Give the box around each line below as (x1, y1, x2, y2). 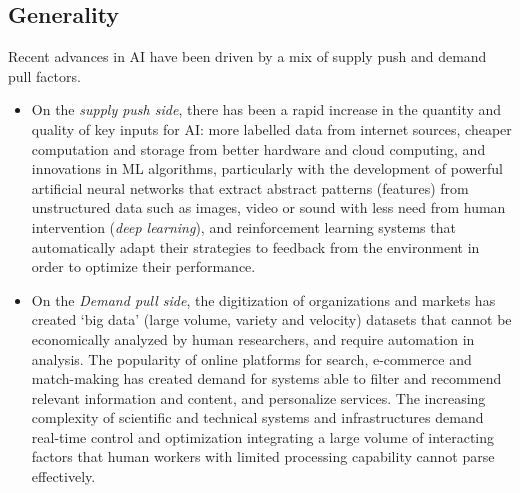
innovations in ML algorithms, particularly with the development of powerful (31, 158, 503, 179)
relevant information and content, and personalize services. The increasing (31, 387, 486, 408)
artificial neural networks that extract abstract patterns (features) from (31, 177, 469, 198)
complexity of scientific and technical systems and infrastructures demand (31, 407, 484, 428)
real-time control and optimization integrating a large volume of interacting (31, 426, 495, 447)
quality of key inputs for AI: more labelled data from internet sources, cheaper (31, 118, 512, 139)
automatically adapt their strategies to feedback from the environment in (31, 236, 480, 257)
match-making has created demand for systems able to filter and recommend (31, 368, 502, 389)
